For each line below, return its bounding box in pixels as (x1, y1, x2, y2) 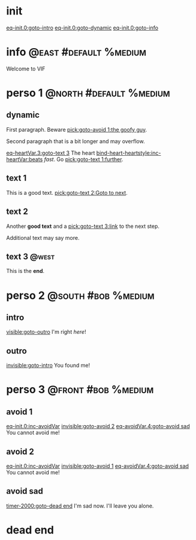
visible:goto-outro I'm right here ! (6, 328, 86, 336)
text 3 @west (6, 251, 55, 262)
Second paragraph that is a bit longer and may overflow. (6, 137, 145, 145)
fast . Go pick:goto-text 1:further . (44, 155, 123, 163)
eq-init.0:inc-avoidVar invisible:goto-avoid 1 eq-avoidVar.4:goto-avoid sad (6, 462, 189, 470)
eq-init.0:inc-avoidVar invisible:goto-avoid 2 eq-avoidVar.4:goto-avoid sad (6, 423, 190, 430)
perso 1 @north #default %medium (6, 86, 171, 100)
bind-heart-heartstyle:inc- (96, 149, 161, 156)
